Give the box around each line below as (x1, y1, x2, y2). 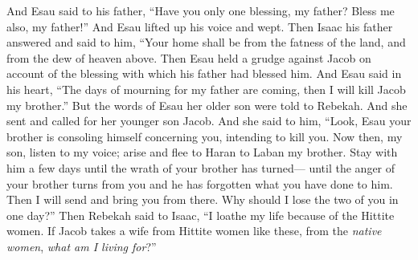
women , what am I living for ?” (6, 238, 157, 254)
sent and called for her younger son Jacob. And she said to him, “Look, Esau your (6, 112, 412, 129)
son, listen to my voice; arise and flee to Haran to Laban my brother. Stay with (6, 144, 398, 160)
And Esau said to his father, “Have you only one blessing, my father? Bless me (6, 2, 395, 18)
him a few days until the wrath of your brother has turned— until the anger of (6, 159, 395, 176)
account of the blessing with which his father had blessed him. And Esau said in (6, 65, 402, 82)
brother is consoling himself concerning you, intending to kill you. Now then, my (6, 128, 403, 144)
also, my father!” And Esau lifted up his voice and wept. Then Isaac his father (6, 18, 393, 35)
